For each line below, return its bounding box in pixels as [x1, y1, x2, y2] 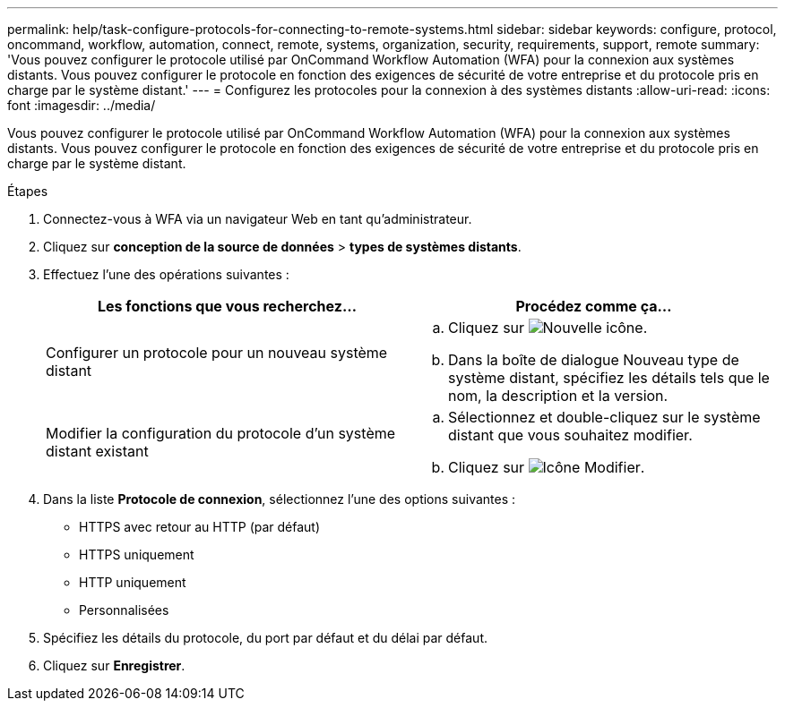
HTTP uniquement [79, 575, 186, 590]
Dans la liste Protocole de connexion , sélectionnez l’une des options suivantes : [43, 491, 516, 507]
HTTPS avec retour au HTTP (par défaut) [79, 519, 321, 534]
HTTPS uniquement [79, 547, 194, 562]
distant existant [46, 442, 149, 460]
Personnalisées [79, 602, 169, 618]
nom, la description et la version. [448, 387, 669, 405]
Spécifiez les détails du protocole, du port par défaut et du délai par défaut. [43, 630, 487, 645]
